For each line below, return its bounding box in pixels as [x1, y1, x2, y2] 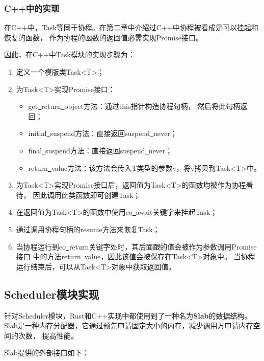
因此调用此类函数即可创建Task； [33, 189, 141, 200]
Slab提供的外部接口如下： [4, 347, 89, 358]
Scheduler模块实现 [4, 286, 99, 302]
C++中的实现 [4, 2, 60, 14]
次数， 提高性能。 [18, 330, 78, 341]
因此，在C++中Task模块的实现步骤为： [4, 49, 135, 60]
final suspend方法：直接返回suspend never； [28, 145, 173, 155]
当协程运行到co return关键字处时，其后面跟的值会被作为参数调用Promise [16, 241, 257, 252]
